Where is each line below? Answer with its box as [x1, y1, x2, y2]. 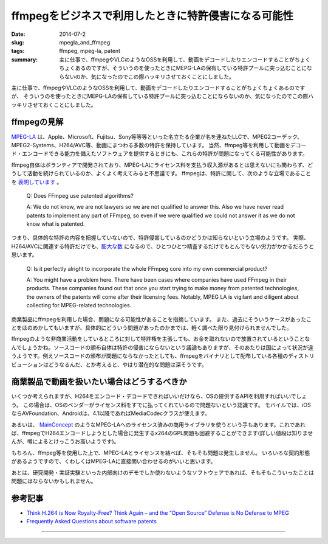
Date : [11, 30, 26, 38]
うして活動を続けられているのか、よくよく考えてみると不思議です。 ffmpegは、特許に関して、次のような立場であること [11, 170, 311, 177]
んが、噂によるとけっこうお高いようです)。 [11, 438, 120, 445]
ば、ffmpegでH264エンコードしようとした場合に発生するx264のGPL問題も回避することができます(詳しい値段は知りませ [11, 430, 313, 437]
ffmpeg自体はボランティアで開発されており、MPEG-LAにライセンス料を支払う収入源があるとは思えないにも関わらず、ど [11, 161, 313, 169]
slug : [11, 38, 24, 46]
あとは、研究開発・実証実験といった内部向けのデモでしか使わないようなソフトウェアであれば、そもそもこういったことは [11, 469, 315, 476]
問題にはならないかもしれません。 [11, 477, 97, 484]
